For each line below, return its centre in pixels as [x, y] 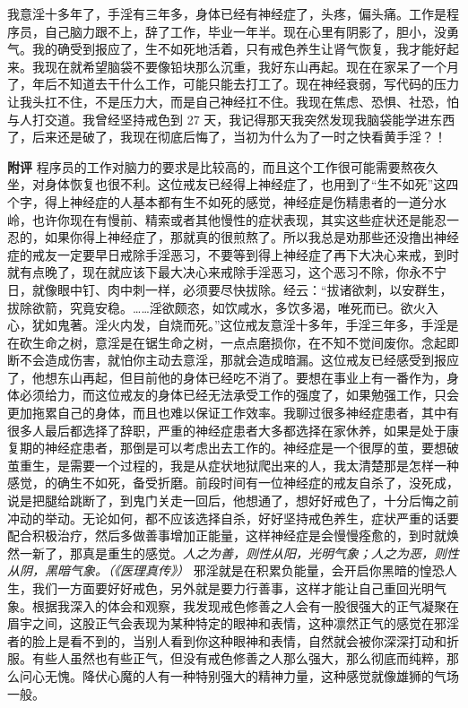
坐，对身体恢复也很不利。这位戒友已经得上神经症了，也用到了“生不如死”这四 [233, 184]
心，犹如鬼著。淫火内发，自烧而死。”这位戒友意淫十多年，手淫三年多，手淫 [227, 325]
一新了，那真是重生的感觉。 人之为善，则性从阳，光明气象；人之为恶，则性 [239, 553]
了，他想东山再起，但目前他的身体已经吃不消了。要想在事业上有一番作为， [227, 377]
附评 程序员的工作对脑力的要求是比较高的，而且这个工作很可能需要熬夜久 [223, 166]
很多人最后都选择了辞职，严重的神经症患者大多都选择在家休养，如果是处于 [227, 430]
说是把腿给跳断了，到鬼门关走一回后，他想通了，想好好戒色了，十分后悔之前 [233, 501]
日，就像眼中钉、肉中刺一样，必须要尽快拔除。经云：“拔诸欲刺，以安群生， [230, 289]
